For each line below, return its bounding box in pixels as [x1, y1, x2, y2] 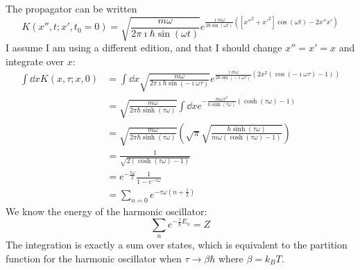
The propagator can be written [6, 1, 137, 15]
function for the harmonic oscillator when [6, 251, 182, 265]
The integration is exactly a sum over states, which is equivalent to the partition [6, 237, 348, 251]
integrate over [6, 53, 65, 68]
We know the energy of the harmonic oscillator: [6, 203, 207, 218]
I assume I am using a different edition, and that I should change [6, 40, 282, 55]
